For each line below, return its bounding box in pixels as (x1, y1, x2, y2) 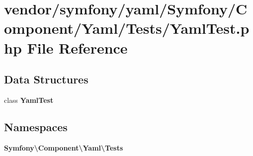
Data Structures (4, 72, 88, 87)
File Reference (27, 37, 128, 58)
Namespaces (4, 119, 68, 134)
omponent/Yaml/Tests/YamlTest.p (4, 18, 250, 38)
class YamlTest (4, 94, 54, 105)
